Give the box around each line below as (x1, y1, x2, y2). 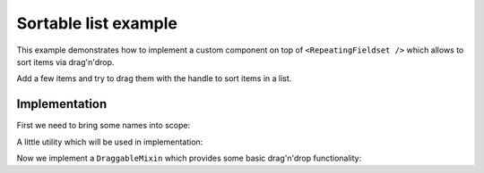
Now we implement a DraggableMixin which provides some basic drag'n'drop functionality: (16, 152, 362, 164)
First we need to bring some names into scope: (16, 120, 191, 131)
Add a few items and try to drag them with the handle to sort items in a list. (16, 73, 292, 84)
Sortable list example (16, 13, 178, 33)
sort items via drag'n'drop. (16, 56, 115, 67)
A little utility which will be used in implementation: (16, 136, 203, 147)
